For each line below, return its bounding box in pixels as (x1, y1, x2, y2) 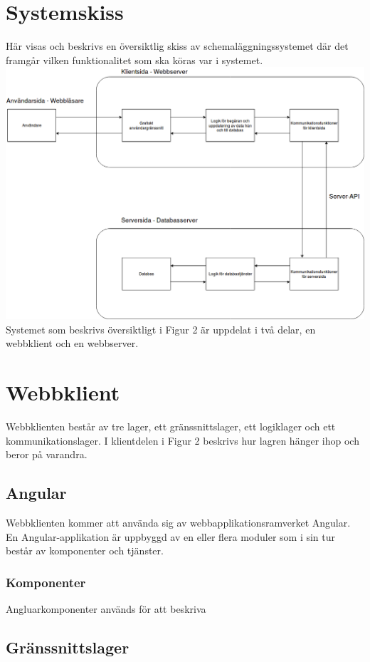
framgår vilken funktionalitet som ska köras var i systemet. (6, 52, 263, 67)
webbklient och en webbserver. (6, 336, 139, 351)
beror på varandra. (6, 447, 88, 462)
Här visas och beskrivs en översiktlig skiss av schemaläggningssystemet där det (6, 38, 349, 53)
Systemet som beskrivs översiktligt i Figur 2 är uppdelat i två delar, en (6, 321, 316, 336)
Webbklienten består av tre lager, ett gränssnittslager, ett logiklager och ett (6, 419, 336, 434)
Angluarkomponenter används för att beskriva (6, 601, 206, 616)
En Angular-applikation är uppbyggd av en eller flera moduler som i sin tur (6, 529, 336, 544)
